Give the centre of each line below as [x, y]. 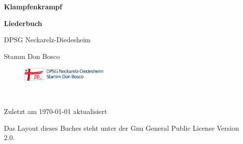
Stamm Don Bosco [32, 56]
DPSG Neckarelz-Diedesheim [47, 40]
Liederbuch [23, 23]
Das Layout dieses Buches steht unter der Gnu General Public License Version [121, 128]
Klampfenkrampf [33, 6]
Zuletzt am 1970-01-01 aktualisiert [56, 111]
